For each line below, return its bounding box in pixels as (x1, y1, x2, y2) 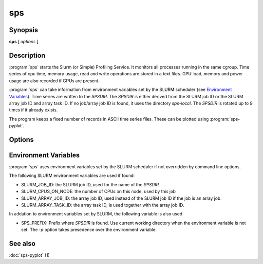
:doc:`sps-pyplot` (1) (9, 252, 50, 258)
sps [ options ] (9, 39, 38, 45)
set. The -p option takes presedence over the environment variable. (21, 227, 157, 233)
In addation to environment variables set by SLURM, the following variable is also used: (9, 211, 184, 217)
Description (9, 51, 46, 59)
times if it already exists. (9, 107, 58, 113)
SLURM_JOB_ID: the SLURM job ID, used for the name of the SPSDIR (21, 181, 159, 187)
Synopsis (9, 26, 38, 34)
